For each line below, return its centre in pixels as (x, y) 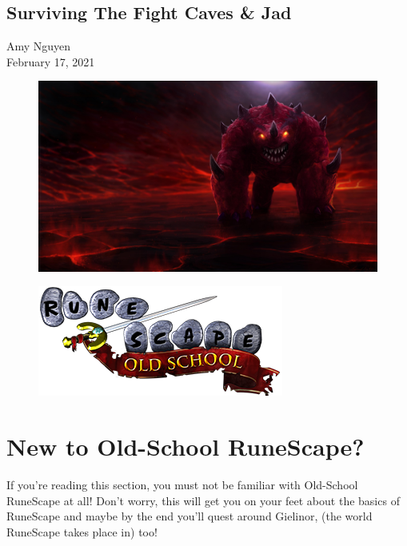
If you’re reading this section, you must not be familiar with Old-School (182, 485)
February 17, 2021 (51, 61)
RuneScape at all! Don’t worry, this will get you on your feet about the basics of (203, 500)
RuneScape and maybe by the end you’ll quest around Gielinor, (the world (190, 516)
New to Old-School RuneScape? (186, 446)
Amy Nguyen (39, 46)
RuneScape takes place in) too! (82, 531)
